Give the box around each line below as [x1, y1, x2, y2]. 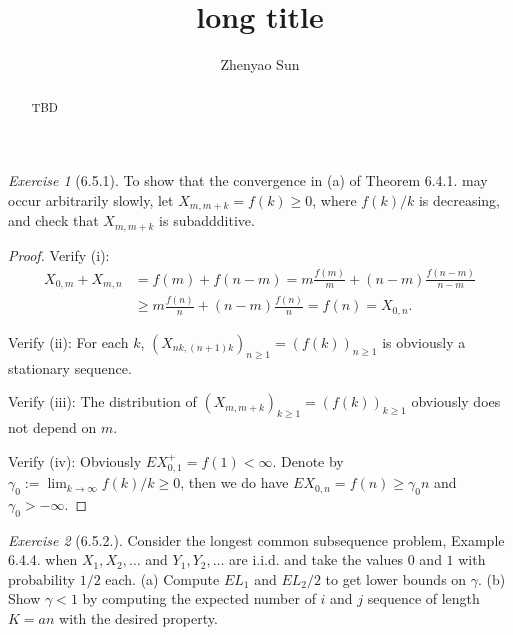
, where [312, 189, 357, 210]
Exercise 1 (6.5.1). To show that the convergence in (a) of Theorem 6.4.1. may [8, 170, 488, 191]
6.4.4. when [8, 549, 78, 570]
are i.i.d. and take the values [229, 549, 404, 570]
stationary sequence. [8, 357, 132, 378]
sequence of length [367, 588, 480, 609]
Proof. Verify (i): [8, 244, 110, 265]
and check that [8, 210, 99, 231]
